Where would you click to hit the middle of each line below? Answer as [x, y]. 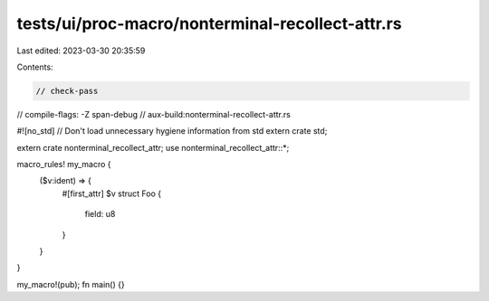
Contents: [35, 67]
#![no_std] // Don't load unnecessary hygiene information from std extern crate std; [172, 131]
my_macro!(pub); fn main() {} [71, 284]
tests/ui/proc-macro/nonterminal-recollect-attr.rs [209, 24]
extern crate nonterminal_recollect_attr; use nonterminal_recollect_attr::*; [153, 147]
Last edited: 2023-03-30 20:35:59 [81, 51]
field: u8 [100, 214]
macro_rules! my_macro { [64, 165]
